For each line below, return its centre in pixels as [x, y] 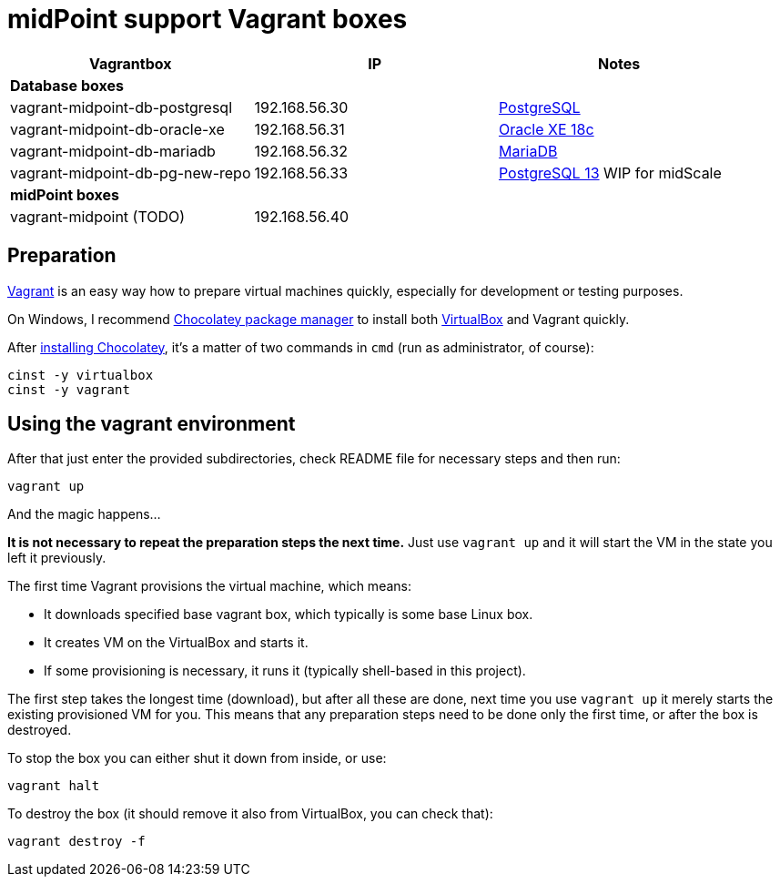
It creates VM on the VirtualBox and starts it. [176, 643]
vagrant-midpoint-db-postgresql [122, 107]
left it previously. [57, 558]
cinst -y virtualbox [81, 375]
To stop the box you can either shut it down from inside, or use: [197, 758]
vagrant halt [54, 786]
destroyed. [40, 730]
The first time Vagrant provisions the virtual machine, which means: [209, 586]
